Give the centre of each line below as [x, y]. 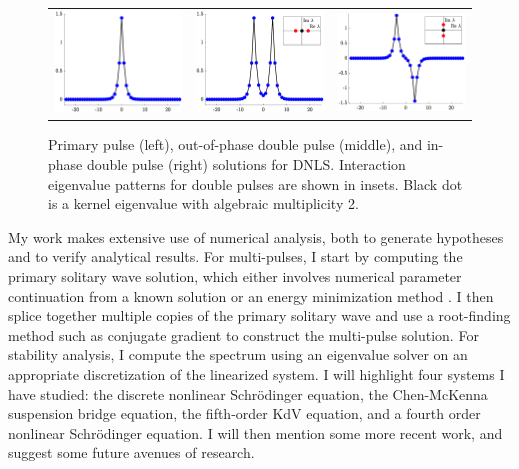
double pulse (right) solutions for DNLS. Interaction [246, 164]
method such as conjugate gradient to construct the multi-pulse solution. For [243, 334]
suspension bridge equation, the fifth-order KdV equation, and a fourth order [244, 413]
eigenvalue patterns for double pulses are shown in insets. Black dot [255, 183]
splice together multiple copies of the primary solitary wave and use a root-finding [259, 315]
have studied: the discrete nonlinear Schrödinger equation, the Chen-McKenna [248, 393]
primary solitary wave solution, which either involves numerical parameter [235, 275]
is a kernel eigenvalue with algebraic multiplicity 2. [203, 203]
